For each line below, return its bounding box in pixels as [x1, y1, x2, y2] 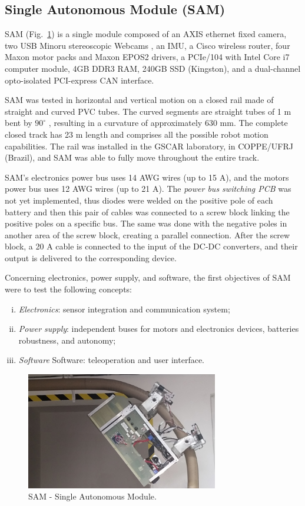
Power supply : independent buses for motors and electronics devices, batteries [18, 322, 299, 335]
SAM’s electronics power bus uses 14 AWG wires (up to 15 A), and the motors [5, 171, 289, 183]
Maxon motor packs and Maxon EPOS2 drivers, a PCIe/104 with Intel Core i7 [5, 51, 290, 63]
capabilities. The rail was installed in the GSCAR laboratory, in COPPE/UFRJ [5, 139, 293, 152]
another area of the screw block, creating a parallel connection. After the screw [5, 228, 290, 241]
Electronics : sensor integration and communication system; [18, 302, 230, 315]
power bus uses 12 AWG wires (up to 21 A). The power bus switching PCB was [5, 182, 291, 195]
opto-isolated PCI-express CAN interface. [5, 74, 154, 86]
